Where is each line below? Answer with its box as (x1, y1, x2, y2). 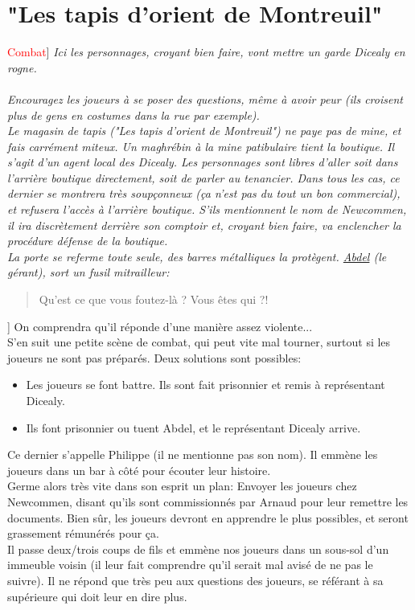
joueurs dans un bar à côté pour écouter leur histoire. (7, 461, 271, 478)
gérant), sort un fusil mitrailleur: (7, 264, 170, 280)
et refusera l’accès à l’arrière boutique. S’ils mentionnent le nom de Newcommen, (7, 201, 407, 218)
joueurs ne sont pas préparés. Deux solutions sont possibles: (7, 349, 302, 366)
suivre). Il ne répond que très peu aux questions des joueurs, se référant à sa (7, 571, 384, 588)
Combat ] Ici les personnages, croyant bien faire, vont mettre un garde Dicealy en (7, 43, 405, 60)
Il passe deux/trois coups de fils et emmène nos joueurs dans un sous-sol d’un (7, 540, 389, 557)
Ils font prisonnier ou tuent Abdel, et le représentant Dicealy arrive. (26, 419, 361, 436)
